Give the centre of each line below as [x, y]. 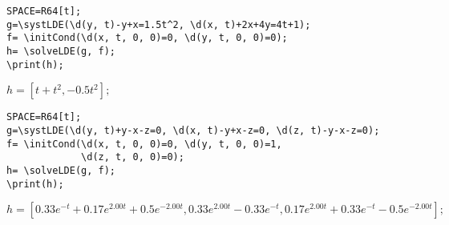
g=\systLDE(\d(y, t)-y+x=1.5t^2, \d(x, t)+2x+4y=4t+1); [159, 24]
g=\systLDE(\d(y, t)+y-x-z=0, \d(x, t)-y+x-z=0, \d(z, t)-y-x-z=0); [193, 130]
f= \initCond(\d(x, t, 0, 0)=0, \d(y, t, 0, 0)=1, [144, 144]
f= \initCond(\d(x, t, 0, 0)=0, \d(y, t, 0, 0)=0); [147, 38]
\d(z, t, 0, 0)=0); [133, 157]
